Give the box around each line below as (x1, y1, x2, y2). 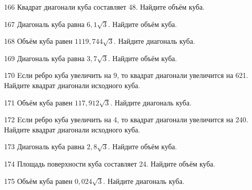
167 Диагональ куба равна (4, 18, 85, 29)
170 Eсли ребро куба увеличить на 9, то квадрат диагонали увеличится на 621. (4, 70, 248, 80)
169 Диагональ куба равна (4, 52, 85, 63)
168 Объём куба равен (4, 36, 73, 46)
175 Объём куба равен (4, 175, 73, 186)
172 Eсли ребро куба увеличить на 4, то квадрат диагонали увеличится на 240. (4, 114, 248, 125)
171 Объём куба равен (4, 97, 73, 107)
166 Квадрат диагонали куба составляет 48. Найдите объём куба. (4, 2, 205, 12)
